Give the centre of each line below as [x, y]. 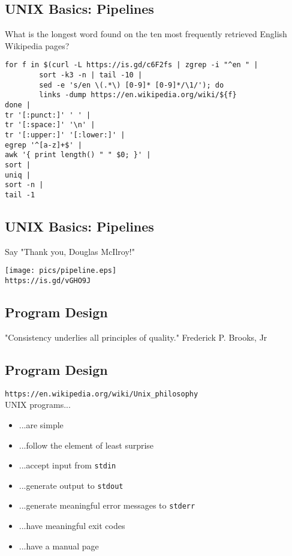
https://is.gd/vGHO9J [48, 281]
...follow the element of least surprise [86, 445]
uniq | [18, 175]
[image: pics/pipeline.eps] [61, 271]
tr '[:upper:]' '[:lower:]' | [65, 135]
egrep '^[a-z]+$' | [43, 145]
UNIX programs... [38, 405]
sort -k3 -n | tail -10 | [91, 75]
